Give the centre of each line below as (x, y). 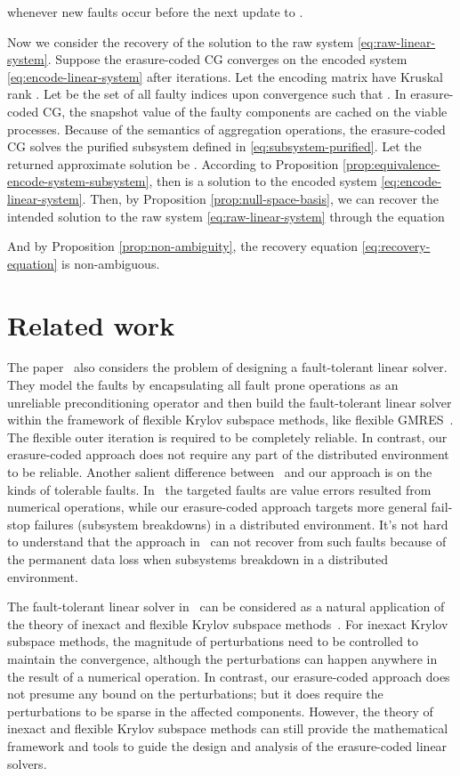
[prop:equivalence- (391, 163)
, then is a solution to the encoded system (263, 181)
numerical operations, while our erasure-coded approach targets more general (217, 507)
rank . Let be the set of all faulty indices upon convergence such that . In (207, 94)
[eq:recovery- (396, 246)
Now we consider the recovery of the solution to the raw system (181, 41)
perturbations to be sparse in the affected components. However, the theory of (220, 711)
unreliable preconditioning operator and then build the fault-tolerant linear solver (230, 402)
